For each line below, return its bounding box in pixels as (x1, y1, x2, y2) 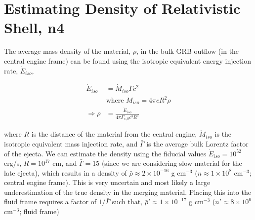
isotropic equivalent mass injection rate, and (4, 138, 138, 148)
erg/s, (4, 158, 22, 168)
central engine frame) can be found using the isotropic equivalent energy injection (4, 55, 252, 66)
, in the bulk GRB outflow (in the (136, 46, 239, 56)
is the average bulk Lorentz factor (146, 138, 249, 148)
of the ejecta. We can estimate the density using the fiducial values (4, 148, 206, 158)
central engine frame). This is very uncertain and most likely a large (4, 177, 211, 187)
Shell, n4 (4, 17, 65, 37)
